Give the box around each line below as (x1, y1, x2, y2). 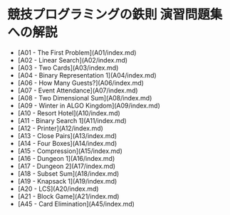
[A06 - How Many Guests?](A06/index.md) (17, 78, 145, 87)
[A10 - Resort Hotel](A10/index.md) (17, 108, 121, 117)
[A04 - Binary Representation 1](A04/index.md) (17, 70, 157, 79)
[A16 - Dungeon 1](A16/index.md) (17, 154, 115, 162)
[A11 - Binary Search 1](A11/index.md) (17, 116, 127, 125)
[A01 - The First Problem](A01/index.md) (17, 48, 137, 57)
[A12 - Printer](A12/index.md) (17, 124, 103, 132)
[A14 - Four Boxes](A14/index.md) (17, 139, 117, 147)
